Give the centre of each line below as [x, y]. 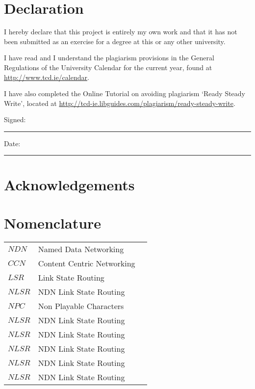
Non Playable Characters [81, 306]
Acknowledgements [69, 184]
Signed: [15, 119]
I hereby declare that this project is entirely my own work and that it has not [121, 32]
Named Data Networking [81, 249]
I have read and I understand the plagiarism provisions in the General [109, 58]
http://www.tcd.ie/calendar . [47, 77]
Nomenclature [53, 223]
